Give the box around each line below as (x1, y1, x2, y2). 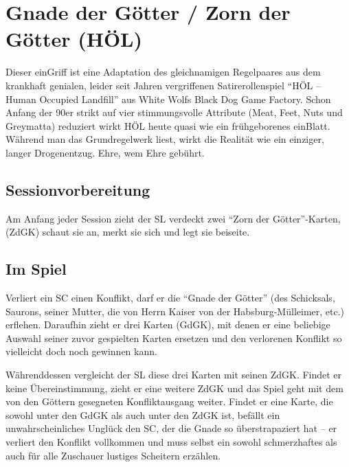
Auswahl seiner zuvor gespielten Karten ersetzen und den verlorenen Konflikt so (5, 330, 342, 345)
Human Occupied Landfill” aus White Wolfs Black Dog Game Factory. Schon (5, 91, 331, 106)
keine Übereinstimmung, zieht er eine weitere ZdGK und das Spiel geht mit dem (5, 380, 344, 395)
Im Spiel (5, 258, 67, 280)
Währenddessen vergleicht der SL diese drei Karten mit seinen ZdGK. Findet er (5, 367, 342, 382)
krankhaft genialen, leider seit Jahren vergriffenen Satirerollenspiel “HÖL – (5, 78, 321, 92)
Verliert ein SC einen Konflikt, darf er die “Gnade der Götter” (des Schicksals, (5, 291, 335, 305)
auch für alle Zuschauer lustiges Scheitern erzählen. (5, 448, 221, 462)
